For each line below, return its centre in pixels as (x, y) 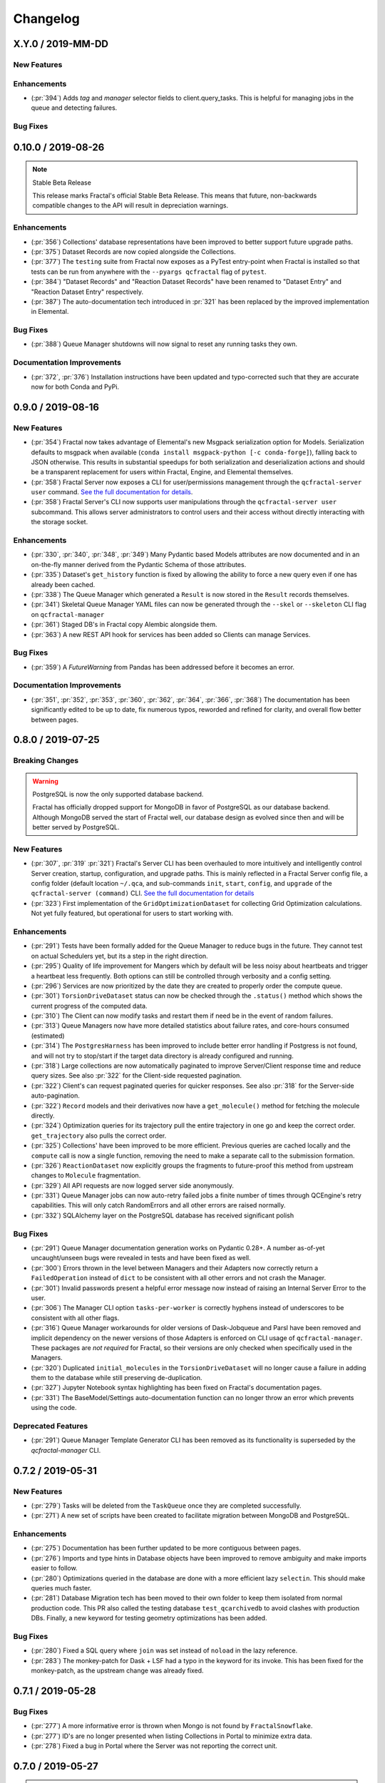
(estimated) (48, 1036)
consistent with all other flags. (75, 1318)
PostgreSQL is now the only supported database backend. (118, 794)
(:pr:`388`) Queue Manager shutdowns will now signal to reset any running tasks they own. (164, 344)
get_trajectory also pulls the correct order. (99, 1135)
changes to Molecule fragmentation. (86, 1175)
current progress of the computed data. (89, 1006)
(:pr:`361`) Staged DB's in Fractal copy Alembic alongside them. (124, 625)
